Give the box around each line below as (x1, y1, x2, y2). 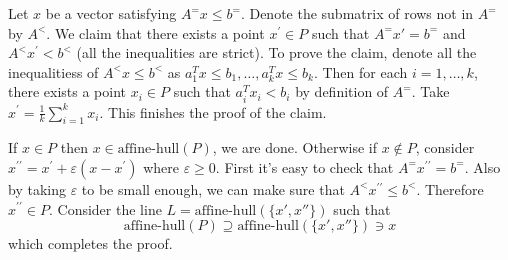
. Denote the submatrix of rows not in (240, 3, 474, 23)
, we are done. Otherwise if (212, 137, 377, 158)
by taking (8, 178, 66, 199)
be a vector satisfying (45, 3, 177, 23)
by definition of (295, 81, 389, 102)
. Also (464, 156, 501, 177)
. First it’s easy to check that (215, 156, 394, 177)
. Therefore (416, 178, 484, 199)
